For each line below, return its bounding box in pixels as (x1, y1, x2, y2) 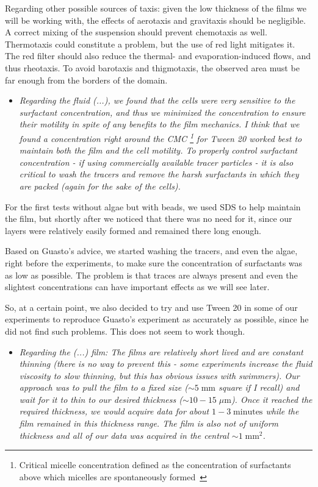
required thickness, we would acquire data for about (19, 405, 209, 418)
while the (266, 405, 299, 418)
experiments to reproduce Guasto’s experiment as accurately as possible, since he (5, 313, 309, 325)
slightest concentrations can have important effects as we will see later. (5, 280, 270, 293)
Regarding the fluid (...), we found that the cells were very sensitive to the (19, 94, 295, 107)
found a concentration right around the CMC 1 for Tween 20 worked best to (19, 130, 302, 144)
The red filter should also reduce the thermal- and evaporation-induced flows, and (5, 49, 311, 62)
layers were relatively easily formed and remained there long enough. (5, 224, 261, 236)
